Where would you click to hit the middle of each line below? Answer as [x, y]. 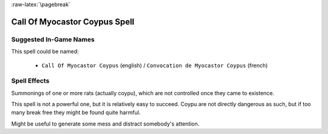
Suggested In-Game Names [53, 39]
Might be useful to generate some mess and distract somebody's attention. [105, 124]
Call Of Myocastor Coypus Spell [73, 22]
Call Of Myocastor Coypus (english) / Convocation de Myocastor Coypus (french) [155, 65]
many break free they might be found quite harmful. [76, 113]
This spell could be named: [45, 52]
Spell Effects [30, 81]
